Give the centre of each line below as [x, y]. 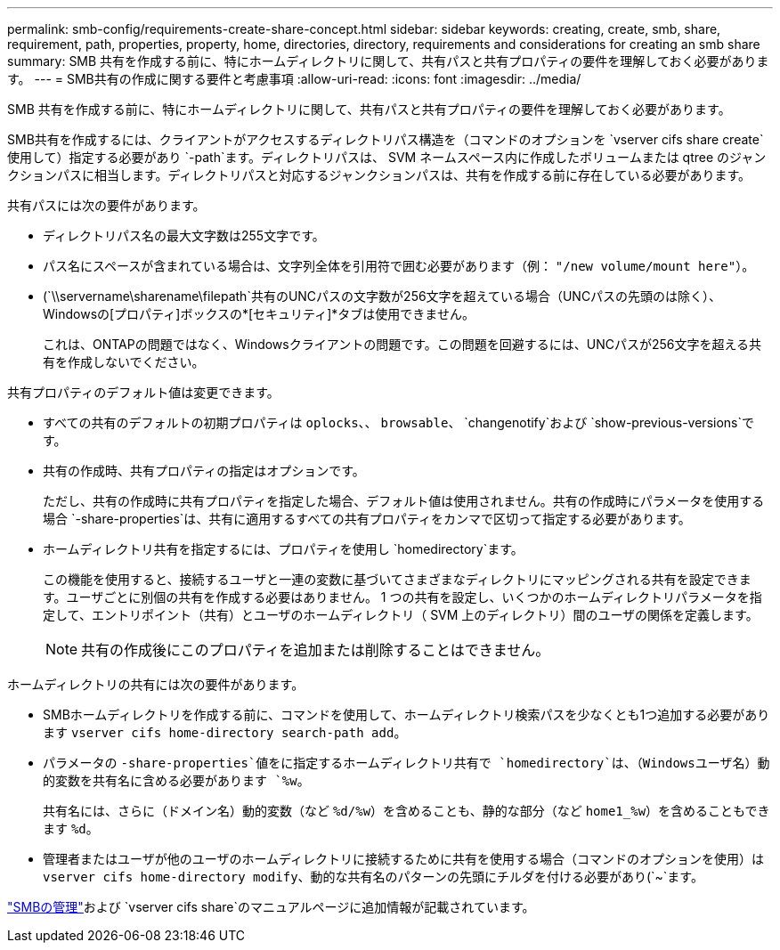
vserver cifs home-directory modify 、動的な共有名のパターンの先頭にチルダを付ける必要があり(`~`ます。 [373, 877]
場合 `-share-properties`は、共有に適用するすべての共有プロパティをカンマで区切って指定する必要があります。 [367, 519]
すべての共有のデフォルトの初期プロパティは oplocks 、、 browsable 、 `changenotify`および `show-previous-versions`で [398, 422]
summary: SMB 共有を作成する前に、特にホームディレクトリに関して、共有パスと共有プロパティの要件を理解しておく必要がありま [388, 61]
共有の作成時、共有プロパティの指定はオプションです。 [204, 471]
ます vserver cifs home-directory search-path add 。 [225, 732]
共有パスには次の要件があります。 [106, 205]
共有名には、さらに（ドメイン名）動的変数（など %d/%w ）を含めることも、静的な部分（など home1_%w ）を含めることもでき [406, 811]
